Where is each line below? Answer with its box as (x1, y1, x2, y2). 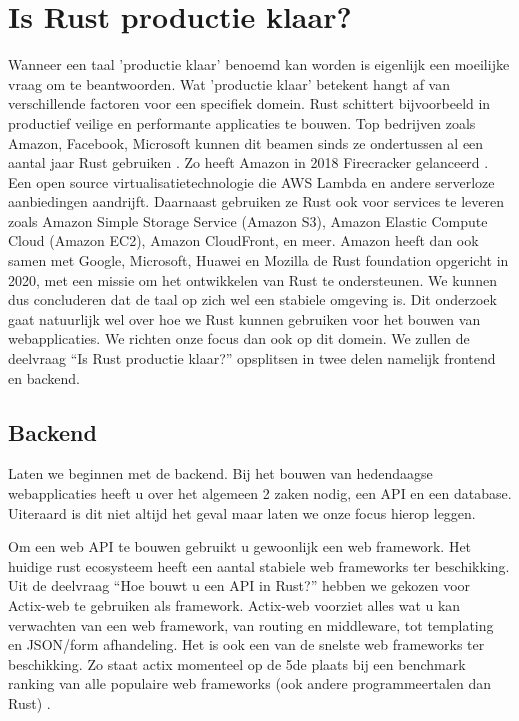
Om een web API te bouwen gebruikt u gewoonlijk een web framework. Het (8, 536, 472, 557)
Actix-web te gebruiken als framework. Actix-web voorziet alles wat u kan (8, 594, 461, 615)
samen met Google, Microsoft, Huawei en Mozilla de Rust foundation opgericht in (8, 250, 509, 271)
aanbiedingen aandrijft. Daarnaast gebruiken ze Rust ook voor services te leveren (8, 191, 504, 212)
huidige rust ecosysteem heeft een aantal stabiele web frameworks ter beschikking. (8, 555, 510, 576)
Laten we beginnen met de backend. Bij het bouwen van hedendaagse (8, 463, 433, 484)
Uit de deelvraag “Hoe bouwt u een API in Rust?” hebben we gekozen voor (8, 575, 471, 596)
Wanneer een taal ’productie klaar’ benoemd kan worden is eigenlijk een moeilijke (8, 54, 510, 75)
